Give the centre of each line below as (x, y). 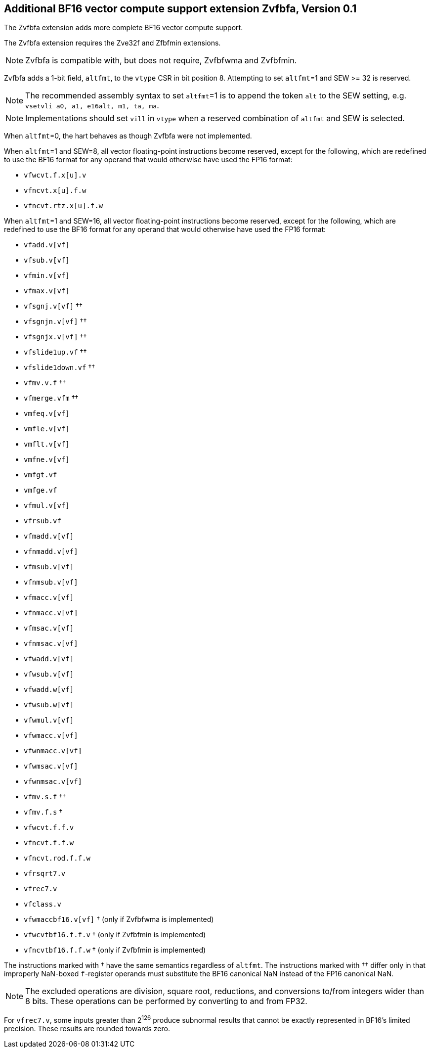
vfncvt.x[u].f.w (55, 191)
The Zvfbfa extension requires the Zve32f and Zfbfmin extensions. (112, 43)
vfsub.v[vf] (47, 260)
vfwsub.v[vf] (49, 674)
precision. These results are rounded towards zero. (87, 1029)
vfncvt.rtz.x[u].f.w (64, 206)
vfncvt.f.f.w (49, 843)
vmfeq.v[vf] (47, 414)
